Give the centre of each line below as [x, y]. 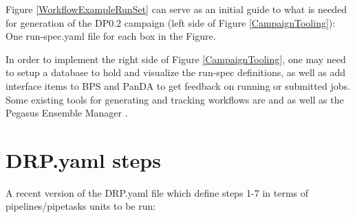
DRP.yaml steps [83, 159]
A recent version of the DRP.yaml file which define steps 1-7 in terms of [157, 192]
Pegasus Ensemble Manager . [67, 113]
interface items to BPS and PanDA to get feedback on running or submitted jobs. [178, 85]
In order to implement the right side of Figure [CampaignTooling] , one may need [176, 59]
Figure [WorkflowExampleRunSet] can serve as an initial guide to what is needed [176, 9]
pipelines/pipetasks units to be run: [81, 206]
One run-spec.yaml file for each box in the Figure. [111, 36]
